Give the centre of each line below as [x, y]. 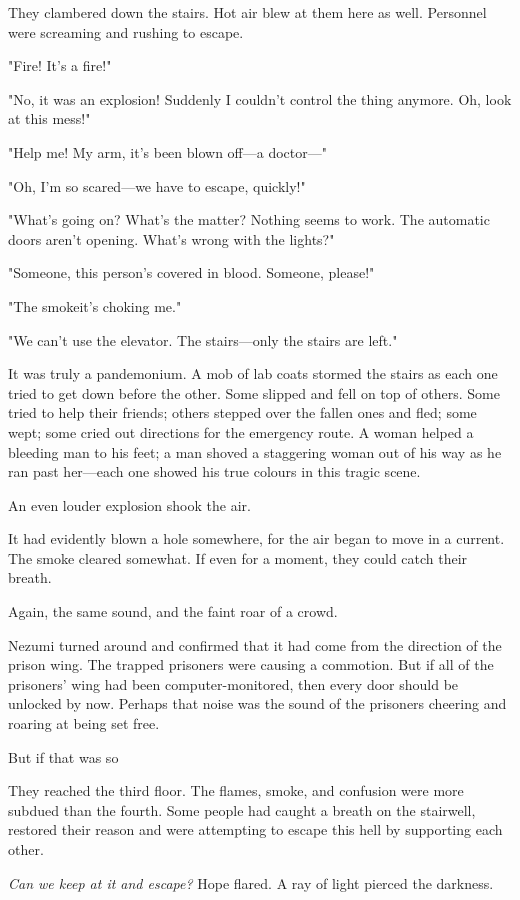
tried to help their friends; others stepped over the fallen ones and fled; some [242, 412]
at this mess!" [49, 118]
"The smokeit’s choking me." [95, 305]
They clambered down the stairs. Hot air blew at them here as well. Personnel [247, 12]
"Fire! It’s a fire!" [60, 65]
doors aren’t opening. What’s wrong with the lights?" [171, 238]
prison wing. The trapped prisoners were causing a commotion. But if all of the [251, 664]
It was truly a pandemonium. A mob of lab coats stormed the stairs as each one [253, 373]
